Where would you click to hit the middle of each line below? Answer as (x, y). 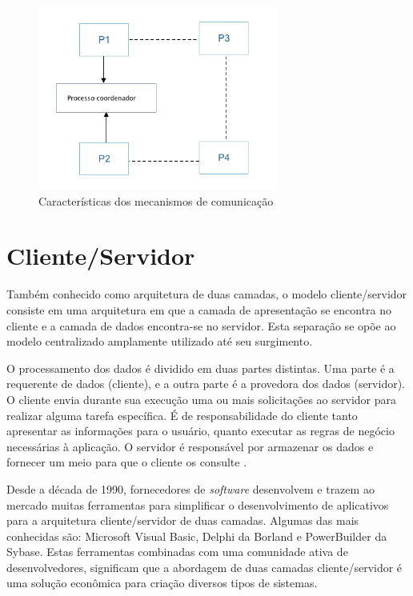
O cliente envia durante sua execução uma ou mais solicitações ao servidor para (201, 399)
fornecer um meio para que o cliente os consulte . (127, 462)
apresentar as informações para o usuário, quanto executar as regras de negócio (200, 431)
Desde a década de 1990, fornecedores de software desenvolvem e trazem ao (190, 488)
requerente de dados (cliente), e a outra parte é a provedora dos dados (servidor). (206, 384)
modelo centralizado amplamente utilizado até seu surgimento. (160, 341)
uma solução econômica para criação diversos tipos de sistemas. (162, 583)
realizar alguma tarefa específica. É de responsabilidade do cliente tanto (182, 415)
